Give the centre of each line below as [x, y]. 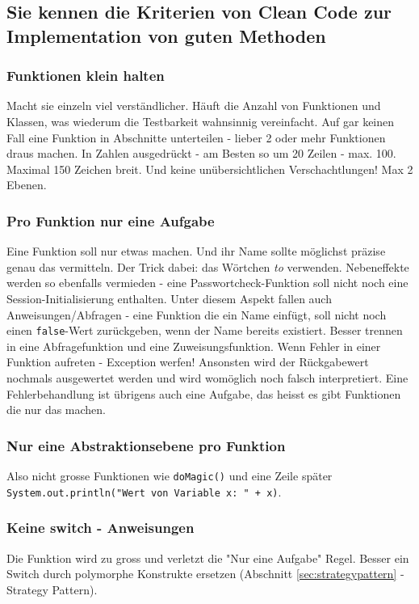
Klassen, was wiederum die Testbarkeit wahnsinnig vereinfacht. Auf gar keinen [201, 121]
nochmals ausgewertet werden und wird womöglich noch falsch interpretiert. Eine [207, 377]
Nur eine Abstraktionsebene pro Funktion [146, 445]
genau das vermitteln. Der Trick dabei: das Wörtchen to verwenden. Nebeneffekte [208, 266]
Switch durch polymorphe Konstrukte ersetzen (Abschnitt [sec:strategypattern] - [205, 574]
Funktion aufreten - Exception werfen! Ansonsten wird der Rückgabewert [188, 362]
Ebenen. [27, 185]
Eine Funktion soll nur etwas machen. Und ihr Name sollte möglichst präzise [196, 251]
